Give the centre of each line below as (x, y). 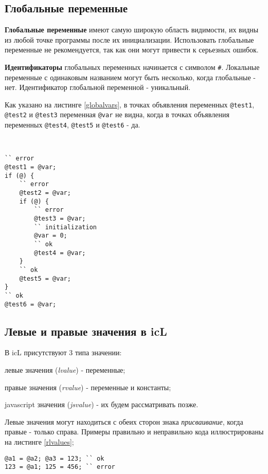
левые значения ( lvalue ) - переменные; (65, 370)
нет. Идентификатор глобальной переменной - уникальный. (98, 87)
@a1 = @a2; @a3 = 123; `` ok (55, 458)
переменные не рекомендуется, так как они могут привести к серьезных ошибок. (132, 50)
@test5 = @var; (45, 278)
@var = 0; (51, 236)
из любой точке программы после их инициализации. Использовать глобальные (129, 39)
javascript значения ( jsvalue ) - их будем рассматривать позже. (102, 404)
